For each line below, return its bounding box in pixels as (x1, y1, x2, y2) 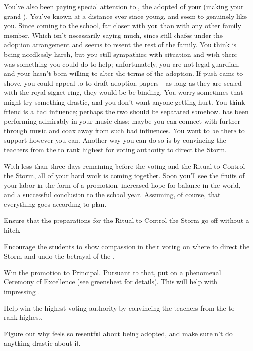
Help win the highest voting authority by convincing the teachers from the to (4, 302, 234, 313)
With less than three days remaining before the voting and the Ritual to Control (4, 161, 245, 171)
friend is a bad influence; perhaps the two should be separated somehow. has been (4, 106, 249, 116)
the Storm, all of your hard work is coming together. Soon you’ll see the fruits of (4, 170, 245, 181)
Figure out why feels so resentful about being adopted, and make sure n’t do (4, 328, 233, 338)
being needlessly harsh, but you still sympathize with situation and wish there (4, 49, 237, 59)
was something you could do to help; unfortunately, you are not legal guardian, (4, 58, 240, 69)
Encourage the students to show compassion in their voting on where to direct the (4, 241, 250, 251)
